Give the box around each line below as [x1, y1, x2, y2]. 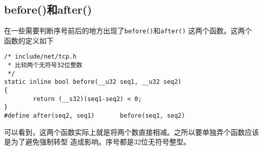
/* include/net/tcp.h [4, 53, 77, 61]
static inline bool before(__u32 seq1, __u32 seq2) [4, 78, 182, 86]
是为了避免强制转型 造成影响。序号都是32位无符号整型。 [4, 136, 191, 147]
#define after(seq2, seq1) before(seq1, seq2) [4, 112, 185, 120]
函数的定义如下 [4, 35, 54, 45]
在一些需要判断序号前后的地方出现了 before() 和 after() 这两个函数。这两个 [4, 25, 252, 36]
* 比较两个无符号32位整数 [8, 62, 82, 69]
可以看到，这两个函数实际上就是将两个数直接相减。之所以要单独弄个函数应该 [4, 126, 259, 137]
